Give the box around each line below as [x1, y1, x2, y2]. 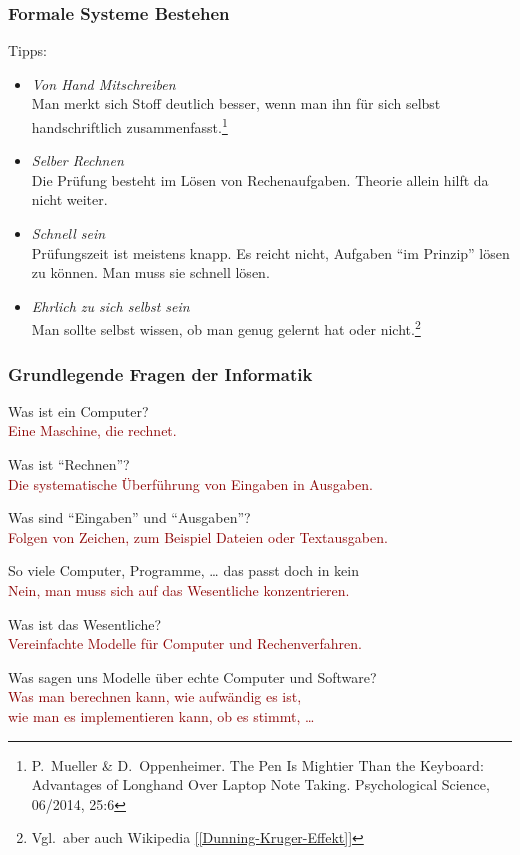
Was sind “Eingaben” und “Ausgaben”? [8, 507, 251, 528]
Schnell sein [31, 223, 106, 244]
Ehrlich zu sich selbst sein [31, 295, 190, 316]
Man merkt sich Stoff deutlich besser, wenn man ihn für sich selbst [31, 93, 441, 114]
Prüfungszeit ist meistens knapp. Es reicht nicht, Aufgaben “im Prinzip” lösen [31, 242, 510, 263]
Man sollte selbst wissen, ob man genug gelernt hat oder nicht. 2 [31, 316, 421, 340]
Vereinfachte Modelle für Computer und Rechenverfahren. [8, 633, 362, 654]
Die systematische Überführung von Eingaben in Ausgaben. [8, 473, 373, 494]
